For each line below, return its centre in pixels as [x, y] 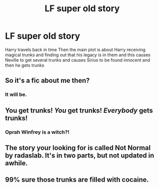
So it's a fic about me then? [47, 81]
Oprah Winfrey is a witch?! [37, 132]
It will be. [16, 94]
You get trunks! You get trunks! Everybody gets [79, 110]
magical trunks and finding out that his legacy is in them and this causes [78, 55]
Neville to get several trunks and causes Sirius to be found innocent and [78, 60]
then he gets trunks [25, 65]
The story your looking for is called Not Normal [78, 148]
